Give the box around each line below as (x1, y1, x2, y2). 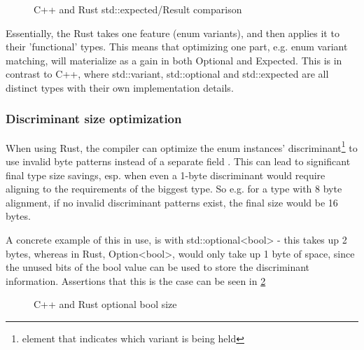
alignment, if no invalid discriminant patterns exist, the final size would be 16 (6, 195, 338, 209)
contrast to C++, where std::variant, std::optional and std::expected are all (6, 66, 329, 81)
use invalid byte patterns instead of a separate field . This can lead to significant (6, 154, 351, 169)
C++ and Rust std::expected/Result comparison (34, 2, 242, 16)
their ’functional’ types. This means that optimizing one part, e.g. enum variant (6, 39, 348, 54)
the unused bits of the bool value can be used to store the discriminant (6, 260, 310, 274)
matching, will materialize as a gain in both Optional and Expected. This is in (6, 52, 342, 67)
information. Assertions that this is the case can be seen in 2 (6, 273, 266, 288)
